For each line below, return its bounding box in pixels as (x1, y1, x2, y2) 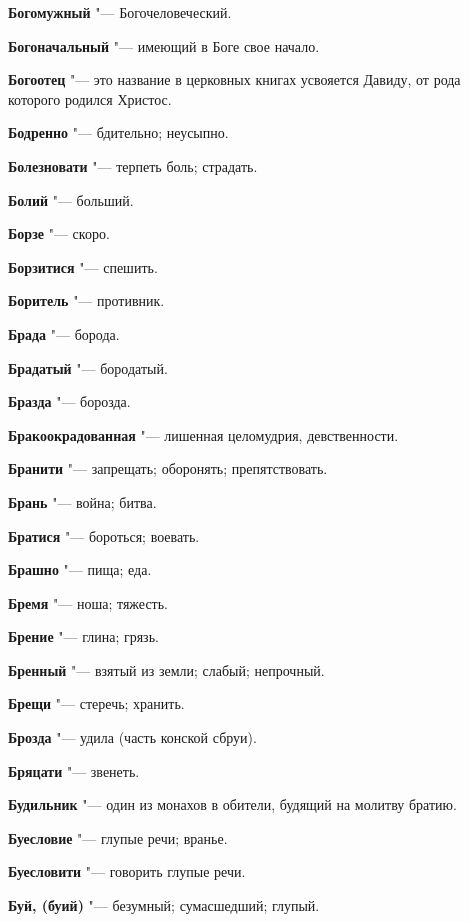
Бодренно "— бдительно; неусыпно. (8, 122, 229, 143)
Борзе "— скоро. (8, 223, 110, 244)
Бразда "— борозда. (8, 391, 131, 412)
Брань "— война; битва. (8, 491, 157, 512)
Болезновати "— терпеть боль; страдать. (8, 155, 258, 176)
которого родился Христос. (8, 88, 172, 109)
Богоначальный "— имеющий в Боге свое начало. (8, 35, 320, 56)
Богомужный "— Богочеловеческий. (8, 2, 232, 22)
